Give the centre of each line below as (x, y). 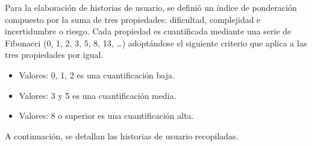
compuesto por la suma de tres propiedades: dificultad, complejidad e (133, 19)
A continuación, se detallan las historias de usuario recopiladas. (122, 135)
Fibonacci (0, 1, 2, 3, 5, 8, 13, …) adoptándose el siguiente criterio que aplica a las (156, 43)
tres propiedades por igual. (54, 55)
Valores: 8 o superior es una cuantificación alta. (106, 116)
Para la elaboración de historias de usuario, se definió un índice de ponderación (151, 7)
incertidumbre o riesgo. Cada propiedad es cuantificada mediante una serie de (148, 31)
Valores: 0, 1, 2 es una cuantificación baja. (97, 75)
